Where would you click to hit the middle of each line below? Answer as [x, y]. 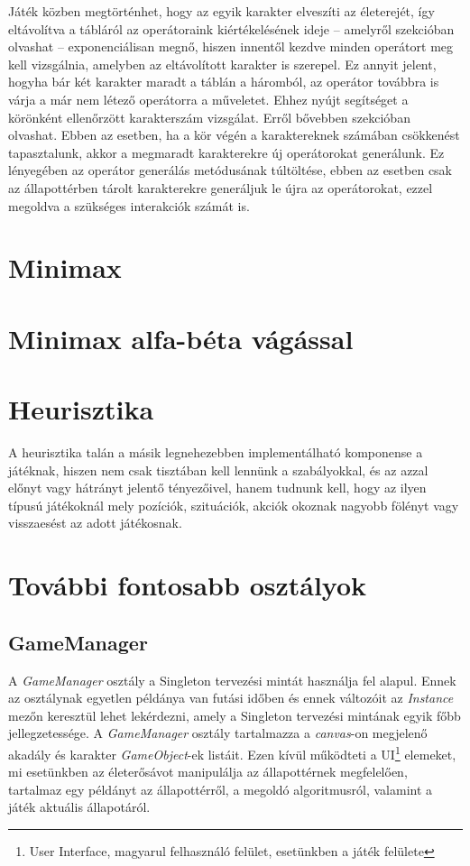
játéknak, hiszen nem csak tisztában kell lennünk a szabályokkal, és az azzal [218, 470]
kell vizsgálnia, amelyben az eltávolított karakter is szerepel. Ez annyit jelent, [222, 64]
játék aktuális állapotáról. [79, 807]
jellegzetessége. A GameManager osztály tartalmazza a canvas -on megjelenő [218, 733]
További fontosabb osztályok [188, 585]
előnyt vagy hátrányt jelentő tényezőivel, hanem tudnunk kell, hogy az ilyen [217, 488]
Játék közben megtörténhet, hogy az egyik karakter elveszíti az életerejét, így [221, 11]
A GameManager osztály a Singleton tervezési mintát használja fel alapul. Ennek [232, 680]
